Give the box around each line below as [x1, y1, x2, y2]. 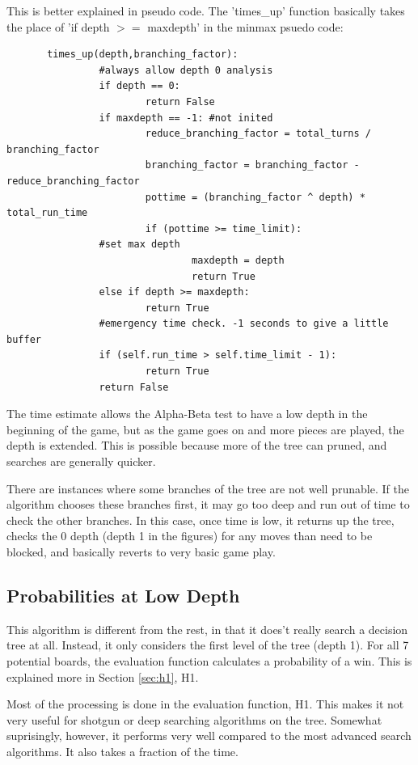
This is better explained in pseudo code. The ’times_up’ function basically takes [6, 2, 405, 19]
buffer [6, 333, 41, 345]
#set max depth [99, 239, 180, 251]
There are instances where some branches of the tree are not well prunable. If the [6, 480, 409, 497]
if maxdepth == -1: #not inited [99, 112, 273, 124]
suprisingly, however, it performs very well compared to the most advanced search [6, 727, 412, 744]
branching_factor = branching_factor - [145, 159, 360, 171]
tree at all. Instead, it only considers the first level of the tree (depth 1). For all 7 [6, 636, 409, 653]
